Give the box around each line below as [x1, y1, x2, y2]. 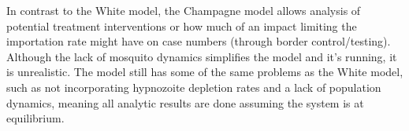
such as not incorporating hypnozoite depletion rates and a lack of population [6, 78, 381, 95]
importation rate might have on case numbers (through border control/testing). [6, 33, 391, 49]
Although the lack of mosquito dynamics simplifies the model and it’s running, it [6, 48, 397, 64]
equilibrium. [6, 110, 65, 126]
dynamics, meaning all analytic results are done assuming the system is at [6, 94, 364, 111]
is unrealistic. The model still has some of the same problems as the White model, [6, 64, 403, 80]
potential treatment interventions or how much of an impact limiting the [6, 17, 357, 34]
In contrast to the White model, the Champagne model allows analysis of [6, 2, 361, 18]
